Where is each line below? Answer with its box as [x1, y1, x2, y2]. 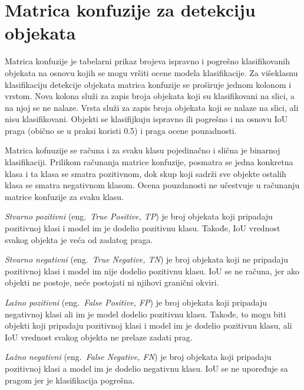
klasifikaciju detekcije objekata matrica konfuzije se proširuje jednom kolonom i [5, 78, 292, 90]
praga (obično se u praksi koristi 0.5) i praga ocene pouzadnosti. [5, 124, 237, 136]
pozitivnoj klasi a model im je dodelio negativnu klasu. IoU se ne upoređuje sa [5, 362, 288, 374]
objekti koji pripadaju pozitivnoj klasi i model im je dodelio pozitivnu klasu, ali [5, 319, 292, 332]
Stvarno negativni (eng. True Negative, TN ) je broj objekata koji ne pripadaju [5, 253, 289, 266]
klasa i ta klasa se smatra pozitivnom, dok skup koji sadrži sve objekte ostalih [5, 167, 286, 179]
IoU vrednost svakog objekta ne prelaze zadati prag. [5, 330, 193, 343]
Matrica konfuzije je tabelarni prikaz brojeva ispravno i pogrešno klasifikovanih [5, 55, 290, 67]
